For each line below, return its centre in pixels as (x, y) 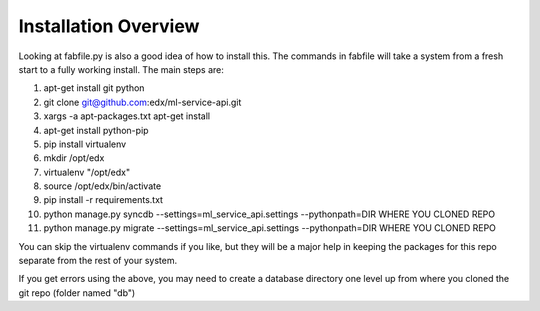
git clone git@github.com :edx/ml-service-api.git (142, 102)
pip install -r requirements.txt (103, 200)
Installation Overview (109, 26)
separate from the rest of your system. (98, 261)
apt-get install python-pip (96, 130)
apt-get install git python (94, 88)
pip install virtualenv (85, 144)
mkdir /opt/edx (74, 158)
